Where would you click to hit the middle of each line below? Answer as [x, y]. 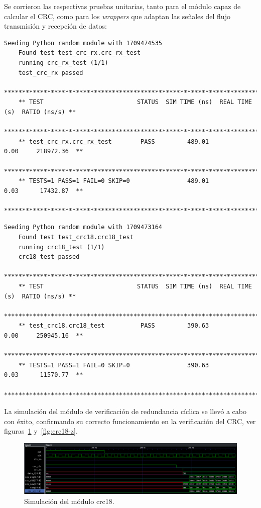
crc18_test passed [49, 257]
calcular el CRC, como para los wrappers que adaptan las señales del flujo [117, 16]
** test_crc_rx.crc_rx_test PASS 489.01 [114, 141]
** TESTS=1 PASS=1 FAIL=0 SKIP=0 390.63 [114, 365]
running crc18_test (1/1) [61, 247]
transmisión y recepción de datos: [55, 26]
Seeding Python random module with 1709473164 [83, 227]
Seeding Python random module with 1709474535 [83, 43]
